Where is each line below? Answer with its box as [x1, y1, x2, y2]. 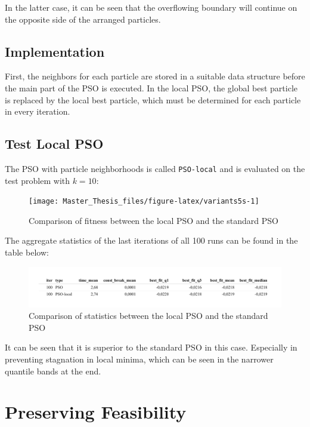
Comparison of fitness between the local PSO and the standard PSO [29, 214, 278, 226]
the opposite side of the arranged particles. [5, 13, 161, 25]
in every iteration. [5, 105, 70, 118]
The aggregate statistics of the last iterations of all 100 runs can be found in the [5, 234, 298, 247]
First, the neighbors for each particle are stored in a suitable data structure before [5, 70, 305, 82]
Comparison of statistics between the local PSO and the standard [29, 309, 268, 322]
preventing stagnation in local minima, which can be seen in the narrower [5, 352, 274, 365]
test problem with [5, 174, 70, 186]
